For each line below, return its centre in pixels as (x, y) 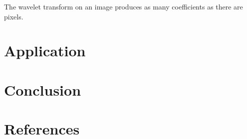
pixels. (14, 16)
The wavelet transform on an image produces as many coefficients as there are (123, 6)
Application (45, 51)
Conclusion (43, 89)
